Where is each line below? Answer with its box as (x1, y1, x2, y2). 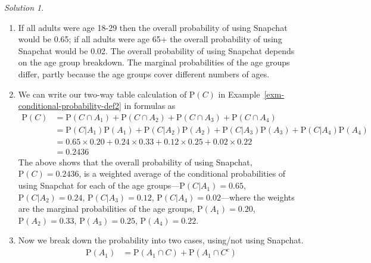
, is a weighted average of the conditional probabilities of (79, 167, 286, 180)
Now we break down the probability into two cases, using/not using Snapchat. (18, 234, 304, 246)
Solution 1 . (4, 1, 44, 13)
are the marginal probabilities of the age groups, (18, 202, 195, 215)
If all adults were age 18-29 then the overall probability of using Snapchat (18, 21, 288, 33)
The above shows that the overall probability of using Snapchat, (18, 155, 252, 168)
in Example (218, 87, 260, 100)
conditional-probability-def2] (18, 99, 121, 112)
